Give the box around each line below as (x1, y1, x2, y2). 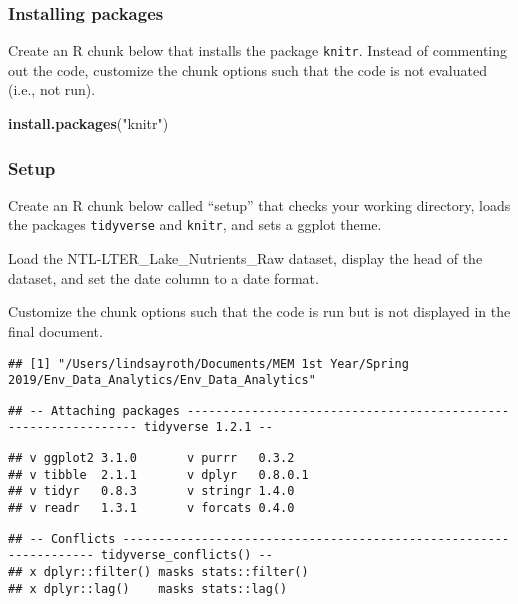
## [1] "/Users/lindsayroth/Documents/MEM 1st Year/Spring (8, 356, 409, 371)
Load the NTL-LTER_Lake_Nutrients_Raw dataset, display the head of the (8, 248, 483, 269)
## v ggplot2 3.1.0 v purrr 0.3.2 (8, 451, 295, 466)
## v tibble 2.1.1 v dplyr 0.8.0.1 (8, 467, 309, 482)
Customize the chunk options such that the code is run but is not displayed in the (8, 301, 511, 322)
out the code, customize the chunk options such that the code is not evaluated (8, 59, 487, 80)
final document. (8, 320, 103, 341)
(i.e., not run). (8, 79, 96, 100)
